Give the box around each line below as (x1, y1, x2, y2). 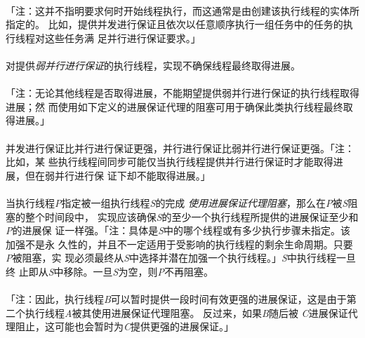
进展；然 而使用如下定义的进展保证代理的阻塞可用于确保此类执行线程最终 (6, 99, 343, 114)
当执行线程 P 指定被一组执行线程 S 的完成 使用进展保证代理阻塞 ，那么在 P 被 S (6, 195, 348, 210)
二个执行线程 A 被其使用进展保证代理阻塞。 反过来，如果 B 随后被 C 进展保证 (6, 305, 348, 320)
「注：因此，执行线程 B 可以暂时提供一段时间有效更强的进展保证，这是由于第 (6, 292, 357, 306)
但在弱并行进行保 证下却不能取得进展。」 (25, 168, 211, 182)
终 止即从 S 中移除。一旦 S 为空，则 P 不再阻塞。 (6, 264, 213, 278)
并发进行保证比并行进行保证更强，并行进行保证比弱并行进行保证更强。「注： (6, 140, 354, 155)
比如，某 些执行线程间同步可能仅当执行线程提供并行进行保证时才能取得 (6, 154, 333, 169)
